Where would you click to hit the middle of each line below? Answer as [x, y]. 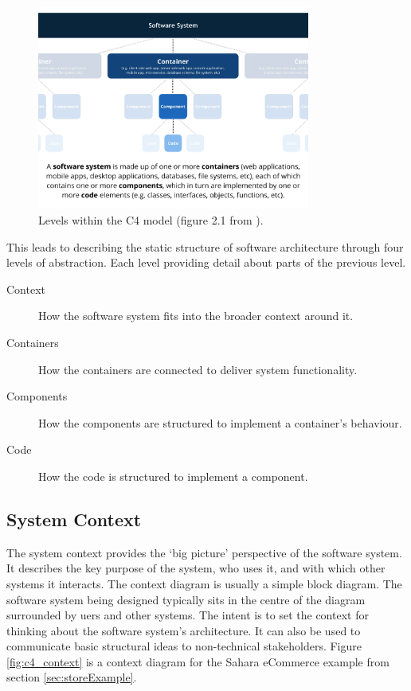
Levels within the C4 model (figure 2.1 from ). [151, 219]
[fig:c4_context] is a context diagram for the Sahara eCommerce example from [198, 661]
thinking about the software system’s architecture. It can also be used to [184, 630]
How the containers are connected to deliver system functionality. [198, 369]
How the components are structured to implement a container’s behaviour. [220, 422]
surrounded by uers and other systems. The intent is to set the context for [188, 615]
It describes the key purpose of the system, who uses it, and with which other [196, 568]
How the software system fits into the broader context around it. [196, 316]
